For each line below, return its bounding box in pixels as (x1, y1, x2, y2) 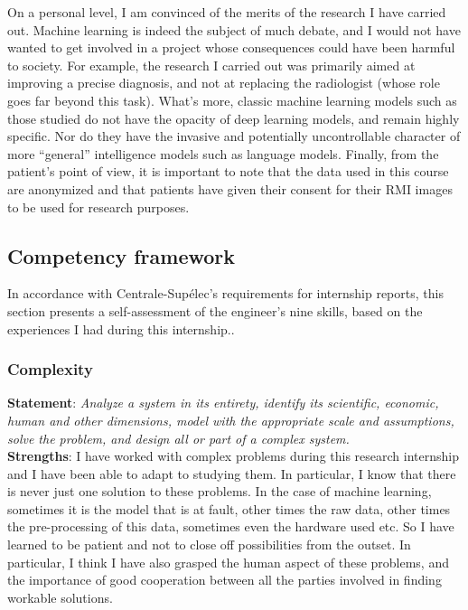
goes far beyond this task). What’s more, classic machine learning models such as (7, 90, 457, 109)
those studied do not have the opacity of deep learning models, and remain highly (7, 108, 460, 127)
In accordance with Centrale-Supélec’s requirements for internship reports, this (7, 284, 444, 303)
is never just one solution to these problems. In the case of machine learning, (7, 482, 432, 501)
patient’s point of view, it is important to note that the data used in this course (7, 162, 449, 181)
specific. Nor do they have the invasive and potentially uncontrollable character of (7, 127, 461, 145)
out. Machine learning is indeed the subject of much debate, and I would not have (7, 20, 461, 39)
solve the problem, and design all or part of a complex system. (7, 428, 350, 447)
